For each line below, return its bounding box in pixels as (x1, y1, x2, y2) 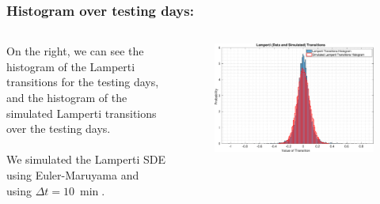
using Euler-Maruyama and (6, 166, 139, 183)
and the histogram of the (6, 89, 127, 105)
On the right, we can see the (6, 43, 144, 59)
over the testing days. (6, 120, 111, 137)
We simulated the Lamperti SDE (6, 151, 165, 168)
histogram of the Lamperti (6, 58, 135, 74)
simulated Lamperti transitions (6, 104, 157, 121)
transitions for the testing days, (6, 74, 159, 90)
